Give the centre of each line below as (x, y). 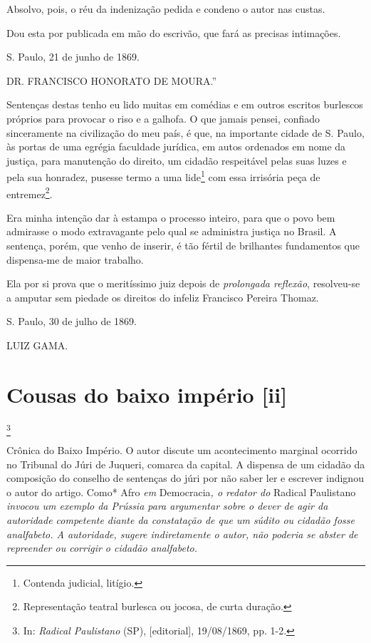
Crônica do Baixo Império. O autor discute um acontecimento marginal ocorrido (182, 450)
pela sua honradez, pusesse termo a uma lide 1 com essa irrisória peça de (163, 176)
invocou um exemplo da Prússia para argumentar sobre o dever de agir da (167, 506)
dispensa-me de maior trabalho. (75, 259)
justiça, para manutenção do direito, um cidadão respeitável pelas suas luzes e (177, 160)
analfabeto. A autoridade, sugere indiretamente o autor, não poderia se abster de (182, 534)
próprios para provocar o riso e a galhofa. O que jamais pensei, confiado (163, 118)
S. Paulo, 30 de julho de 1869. (72, 321)
